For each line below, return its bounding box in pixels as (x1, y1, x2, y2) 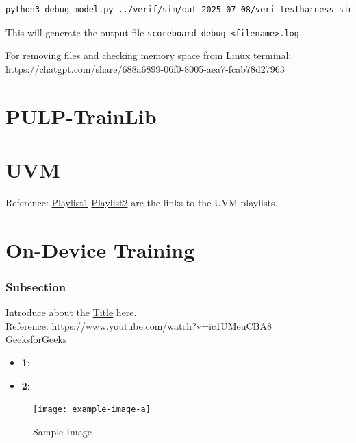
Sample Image (33, 424, 92, 438)
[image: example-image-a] (33, 405, 151, 415)
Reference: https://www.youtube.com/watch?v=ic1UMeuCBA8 (5, 318, 272, 333)
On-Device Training (5, 235, 195, 263)
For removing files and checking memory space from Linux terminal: (5, 48, 292, 62)
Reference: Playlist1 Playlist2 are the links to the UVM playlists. (5, 195, 278, 209)
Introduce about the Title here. (5, 305, 137, 320)
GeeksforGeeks (5, 332, 67, 346)
